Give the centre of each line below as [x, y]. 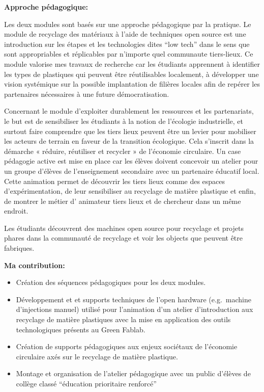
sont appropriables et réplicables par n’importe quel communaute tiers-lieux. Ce [129, 54]
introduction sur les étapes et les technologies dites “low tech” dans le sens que [127, 44]
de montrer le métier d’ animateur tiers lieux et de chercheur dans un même [123, 201]
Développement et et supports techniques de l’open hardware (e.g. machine [134, 299]
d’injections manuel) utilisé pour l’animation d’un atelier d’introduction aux [135, 309]
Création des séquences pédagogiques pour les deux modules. [111, 282]
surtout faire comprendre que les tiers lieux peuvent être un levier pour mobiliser [130, 131]
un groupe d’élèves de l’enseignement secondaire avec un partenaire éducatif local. [132, 171]
